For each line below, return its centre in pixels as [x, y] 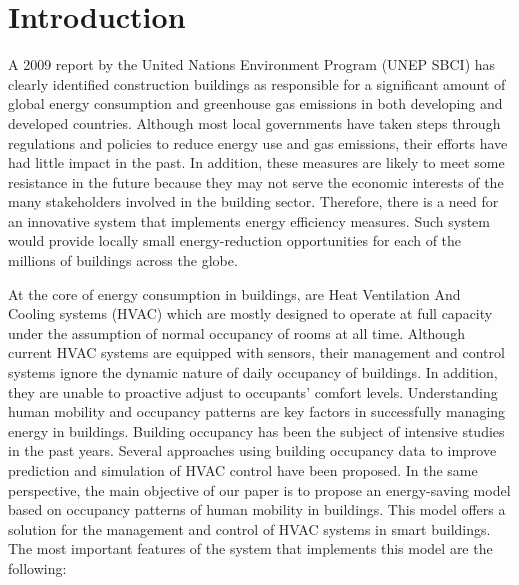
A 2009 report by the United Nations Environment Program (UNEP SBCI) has [252, 64]
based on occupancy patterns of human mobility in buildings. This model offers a [257, 509]
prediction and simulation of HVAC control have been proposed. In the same [243, 470]
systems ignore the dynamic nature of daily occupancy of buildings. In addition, [253, 372]
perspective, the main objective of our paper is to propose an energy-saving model [259, 489]
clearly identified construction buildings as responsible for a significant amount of [257, 83]
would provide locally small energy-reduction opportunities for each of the [235, 240]
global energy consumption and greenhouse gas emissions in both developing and [255, 103]
